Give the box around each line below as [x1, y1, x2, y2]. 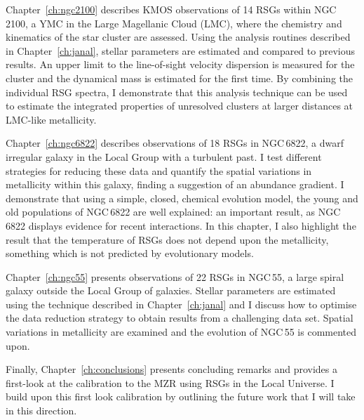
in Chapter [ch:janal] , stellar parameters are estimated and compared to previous [6, 43, 355, 58]
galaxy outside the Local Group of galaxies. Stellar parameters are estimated [6, 283, 336, 298]
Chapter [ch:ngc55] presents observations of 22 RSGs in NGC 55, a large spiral [6, 269, 344, 284]
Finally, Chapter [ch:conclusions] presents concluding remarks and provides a [6, 362, 338, 376]
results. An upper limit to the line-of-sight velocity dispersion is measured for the [6, 57, 355, 72]
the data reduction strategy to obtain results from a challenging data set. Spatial [6, 310, 353, 325]
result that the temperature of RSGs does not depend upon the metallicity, [6, 232, 329, 247]
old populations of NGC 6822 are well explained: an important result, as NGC [6, 204, 341, 219]
